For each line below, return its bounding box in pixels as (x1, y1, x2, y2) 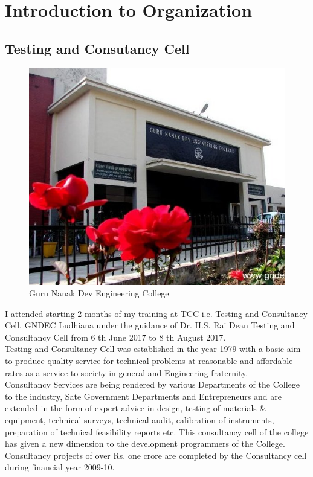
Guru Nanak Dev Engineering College (29, 287, 169, 299)
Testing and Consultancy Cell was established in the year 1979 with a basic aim (5, 342, 301, 355)
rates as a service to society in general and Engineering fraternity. (5, 366, 248, 379)
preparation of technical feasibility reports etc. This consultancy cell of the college (5, 425, 309, 438)
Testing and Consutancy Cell (5, 39, 190, 57)
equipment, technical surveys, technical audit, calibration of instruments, (5, 414, 274, 426)
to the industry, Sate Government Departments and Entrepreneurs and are (5, 389, 282, 402)
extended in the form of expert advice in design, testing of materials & (5, 402, 266, 414)
